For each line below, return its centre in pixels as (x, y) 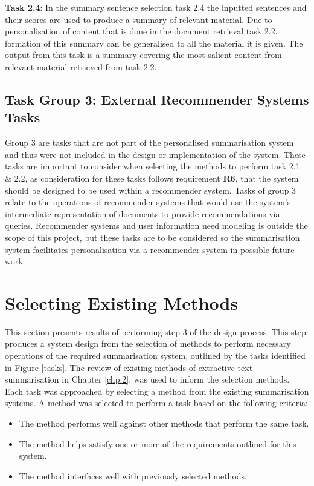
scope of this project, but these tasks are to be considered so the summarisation (152, 237)
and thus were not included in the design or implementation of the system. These (155, 154)
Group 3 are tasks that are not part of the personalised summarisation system (149, 143)
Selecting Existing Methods (122, 302)
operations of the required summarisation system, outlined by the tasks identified (155, 355)
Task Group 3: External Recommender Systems (157, 99)
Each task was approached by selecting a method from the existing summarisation (157, 391)
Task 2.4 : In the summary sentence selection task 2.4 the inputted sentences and (156, 7)
